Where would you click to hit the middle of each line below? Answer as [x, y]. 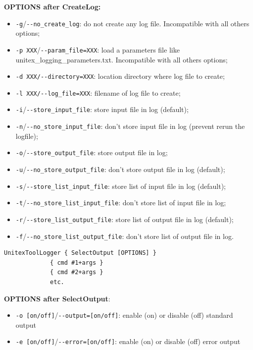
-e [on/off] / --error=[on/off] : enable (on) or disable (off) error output [128, 341]
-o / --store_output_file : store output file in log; [92, 152]
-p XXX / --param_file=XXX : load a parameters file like [98, 49]
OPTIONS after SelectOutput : [57, 298]
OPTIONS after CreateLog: [52, 6]
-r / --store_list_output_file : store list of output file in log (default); [125, 219]
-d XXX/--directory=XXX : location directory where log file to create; [120, 76]
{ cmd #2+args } [77, 272]
